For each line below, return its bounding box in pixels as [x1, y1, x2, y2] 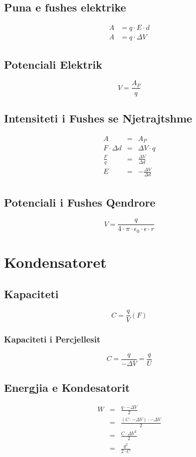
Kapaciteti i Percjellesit [4, 333, 100, 345]
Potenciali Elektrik [4, 56, 102, 72]
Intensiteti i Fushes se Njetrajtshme [4, 110, 193, 125]
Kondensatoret [4, 251, 107, 272]
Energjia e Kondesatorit [4, 380, 130, 395]
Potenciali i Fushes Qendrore [4, 195, 156, 210]
